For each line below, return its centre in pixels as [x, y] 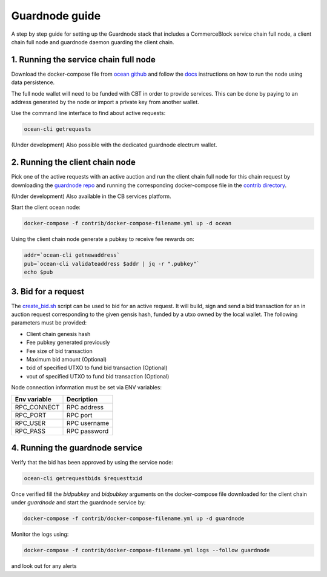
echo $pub [38, 272]
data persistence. [33, 82]
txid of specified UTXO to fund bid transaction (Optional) [97, 368]
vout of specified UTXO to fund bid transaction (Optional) [98, 376]
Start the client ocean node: [46, 207]
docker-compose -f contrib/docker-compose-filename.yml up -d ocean [128, 223]
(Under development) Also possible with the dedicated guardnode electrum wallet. [114, 145]
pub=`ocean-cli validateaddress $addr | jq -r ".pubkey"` [112, 264]
